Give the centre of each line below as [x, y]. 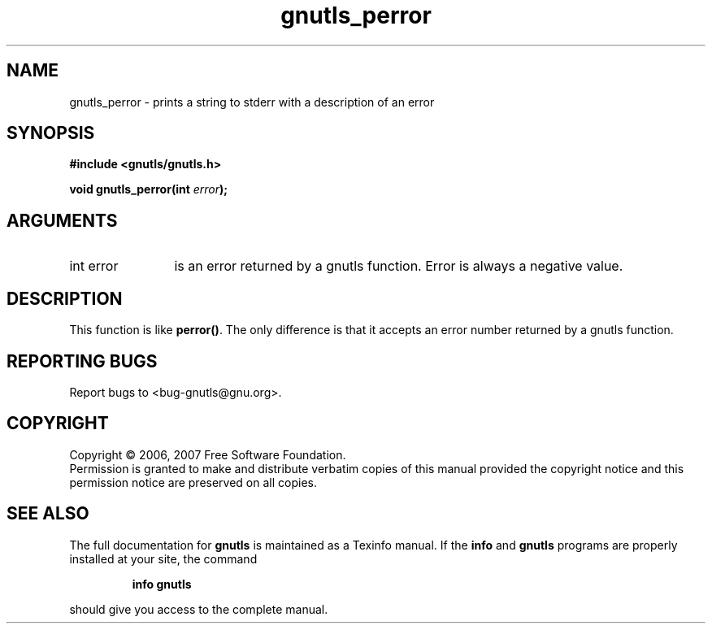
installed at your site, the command [163, 558]
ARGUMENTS [62, 220]
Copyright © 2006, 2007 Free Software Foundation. [208, 454]
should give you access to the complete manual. [199, 609]
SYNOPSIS [51, 133]
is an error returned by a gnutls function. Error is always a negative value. [399, 266]
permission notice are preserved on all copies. [193, 482]
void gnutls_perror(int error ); [149, 189]
